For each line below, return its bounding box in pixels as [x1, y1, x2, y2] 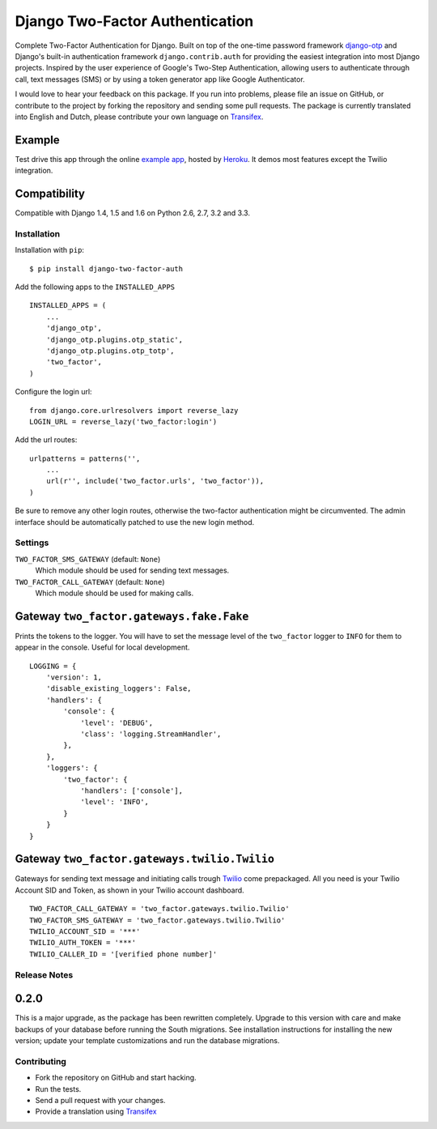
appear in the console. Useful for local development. [15, 642, 190, 652]
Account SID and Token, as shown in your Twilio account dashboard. [15, 885, 244, 895]
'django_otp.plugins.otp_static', [45, 334, 184, 344]
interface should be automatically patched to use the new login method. [15, 517, 255, 526]
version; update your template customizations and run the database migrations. [15, 1036, 280, 1046]
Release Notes [15, 969, 74, 980]
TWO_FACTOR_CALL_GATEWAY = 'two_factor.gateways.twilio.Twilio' [29, 904, 291, 914]
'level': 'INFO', [80, 798, 150, 807]
